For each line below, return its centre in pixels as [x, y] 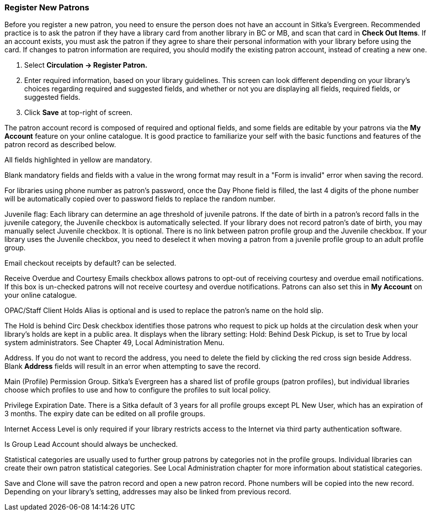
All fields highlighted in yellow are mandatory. [78, 160]
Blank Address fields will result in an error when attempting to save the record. [133, 366]
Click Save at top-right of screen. [78, 113]
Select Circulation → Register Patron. [86, 65]
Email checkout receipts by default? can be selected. [90, 263]
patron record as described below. [60, 145]
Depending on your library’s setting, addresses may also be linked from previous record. [148, 492]
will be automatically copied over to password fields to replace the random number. [140, 199]
